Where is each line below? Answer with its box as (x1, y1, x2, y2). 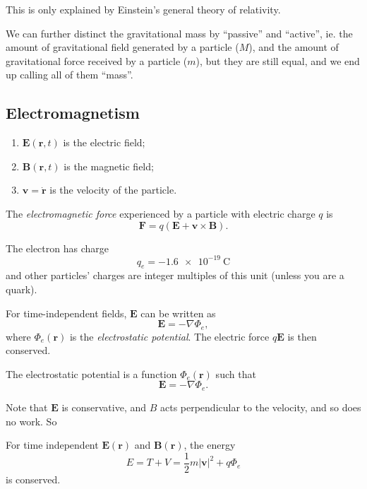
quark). (6, 282, 37, 297)
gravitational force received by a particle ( (6, 53, 188, 68)
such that (215, 366, 256, 381)
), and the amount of (248, 40, 339, 54)
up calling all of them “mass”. (6, 67, 133, 82)
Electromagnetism (6, 102, 140, 124)
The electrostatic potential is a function (6, 366, 177, 381)
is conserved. (6, 471, 61, 486)
